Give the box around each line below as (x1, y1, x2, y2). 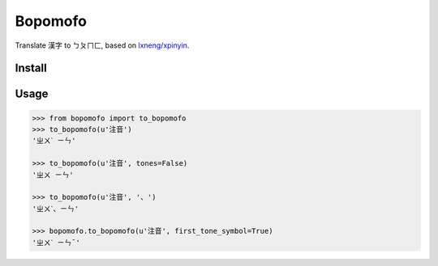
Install (15, 61, 48, 75)
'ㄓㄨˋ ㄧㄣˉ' (32, 238, 80, 247)
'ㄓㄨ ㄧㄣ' (32, 170, 74, 179)
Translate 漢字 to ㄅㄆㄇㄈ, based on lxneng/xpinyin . (15, 40, 190, 50)
